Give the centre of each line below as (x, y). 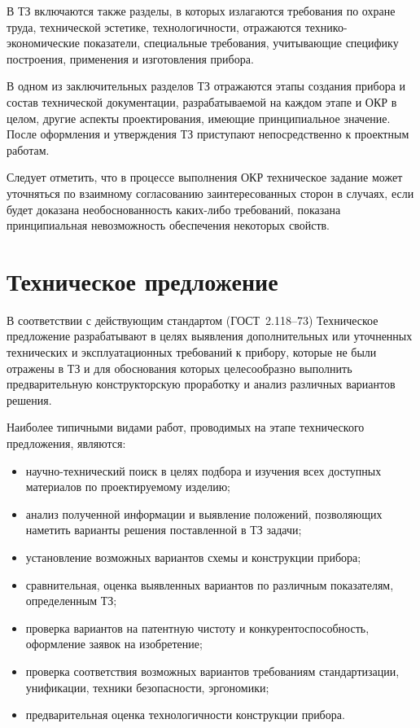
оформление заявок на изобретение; (114, 644)
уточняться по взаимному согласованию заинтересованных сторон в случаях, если (210, 193)
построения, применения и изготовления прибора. (130, 58)
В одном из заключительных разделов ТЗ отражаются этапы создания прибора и (206, 86)
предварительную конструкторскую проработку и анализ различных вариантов (201, 384)
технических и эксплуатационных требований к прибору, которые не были (192, 352)
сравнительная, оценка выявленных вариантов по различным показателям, (210, 584)
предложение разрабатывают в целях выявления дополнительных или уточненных (210, 336)
